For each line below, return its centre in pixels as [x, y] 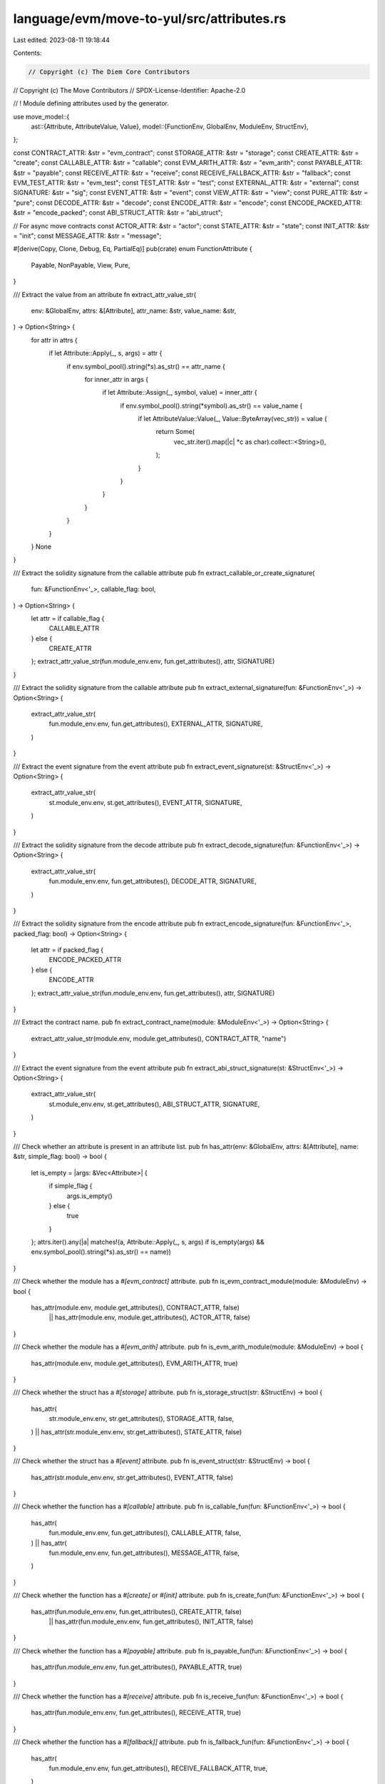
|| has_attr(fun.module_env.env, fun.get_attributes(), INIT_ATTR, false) [151, 1621]
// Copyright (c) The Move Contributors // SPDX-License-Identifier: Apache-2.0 [129, 90]
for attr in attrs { [54, 340]
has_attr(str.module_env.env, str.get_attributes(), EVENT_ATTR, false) [132, 1477]
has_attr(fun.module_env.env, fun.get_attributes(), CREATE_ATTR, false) [137, 1611]
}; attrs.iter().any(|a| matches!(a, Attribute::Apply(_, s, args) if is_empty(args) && [148, 1242]
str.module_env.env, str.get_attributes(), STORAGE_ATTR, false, [142, 1419]
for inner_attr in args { [117, 379]
